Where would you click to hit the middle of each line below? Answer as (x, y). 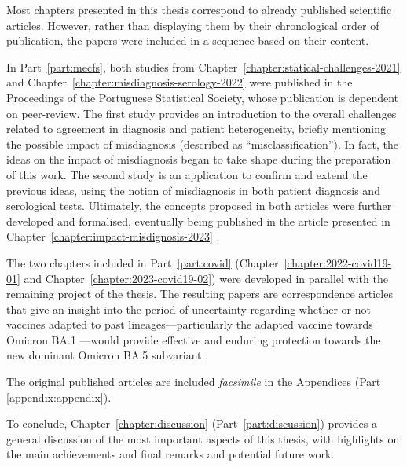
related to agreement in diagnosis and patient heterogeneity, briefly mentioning (196, 129)
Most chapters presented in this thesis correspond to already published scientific (199, 9)
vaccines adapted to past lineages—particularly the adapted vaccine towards (190, 324)
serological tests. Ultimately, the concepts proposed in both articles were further (199, 206)
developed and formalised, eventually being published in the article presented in (198, 221)
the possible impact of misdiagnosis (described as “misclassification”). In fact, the (202, 143)
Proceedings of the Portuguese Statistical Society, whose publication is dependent (203, 97)
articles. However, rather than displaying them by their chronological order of (193, 25)
